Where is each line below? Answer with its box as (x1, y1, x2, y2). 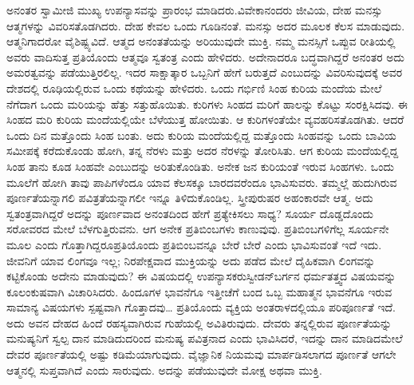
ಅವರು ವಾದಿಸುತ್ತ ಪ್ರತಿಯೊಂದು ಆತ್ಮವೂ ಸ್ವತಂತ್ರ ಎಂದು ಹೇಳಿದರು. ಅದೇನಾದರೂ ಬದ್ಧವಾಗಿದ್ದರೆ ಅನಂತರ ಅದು (6, 48, 404, 65)
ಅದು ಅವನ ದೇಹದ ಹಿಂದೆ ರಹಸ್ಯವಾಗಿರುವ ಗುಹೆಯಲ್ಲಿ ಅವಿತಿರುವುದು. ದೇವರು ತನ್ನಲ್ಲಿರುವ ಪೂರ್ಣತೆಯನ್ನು (6, 314, 392, 331)
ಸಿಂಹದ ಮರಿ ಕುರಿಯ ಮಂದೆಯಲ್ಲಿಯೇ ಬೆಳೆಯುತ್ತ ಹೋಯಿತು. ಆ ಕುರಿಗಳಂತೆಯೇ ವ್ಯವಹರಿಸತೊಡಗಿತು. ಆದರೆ (6, 111, 404, 128)
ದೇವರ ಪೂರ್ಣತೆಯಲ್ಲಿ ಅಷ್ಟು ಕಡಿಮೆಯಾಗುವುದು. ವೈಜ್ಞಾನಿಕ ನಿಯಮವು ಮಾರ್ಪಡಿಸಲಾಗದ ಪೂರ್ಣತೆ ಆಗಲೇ (6, 346, 396, 363)
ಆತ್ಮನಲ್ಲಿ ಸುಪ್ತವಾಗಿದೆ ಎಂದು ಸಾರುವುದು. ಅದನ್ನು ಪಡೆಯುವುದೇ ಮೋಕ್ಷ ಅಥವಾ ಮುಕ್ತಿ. (6, 361, 322, 378)
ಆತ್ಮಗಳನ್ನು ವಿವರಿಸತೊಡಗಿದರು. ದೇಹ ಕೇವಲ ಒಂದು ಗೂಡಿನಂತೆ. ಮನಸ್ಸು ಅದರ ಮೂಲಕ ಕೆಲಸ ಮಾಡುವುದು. (6, 17, 405, 34)
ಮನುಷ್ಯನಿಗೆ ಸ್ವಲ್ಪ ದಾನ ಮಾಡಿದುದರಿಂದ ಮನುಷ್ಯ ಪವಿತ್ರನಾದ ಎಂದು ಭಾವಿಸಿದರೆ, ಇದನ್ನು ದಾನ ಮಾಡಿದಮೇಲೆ (6, 330, 403, 347)
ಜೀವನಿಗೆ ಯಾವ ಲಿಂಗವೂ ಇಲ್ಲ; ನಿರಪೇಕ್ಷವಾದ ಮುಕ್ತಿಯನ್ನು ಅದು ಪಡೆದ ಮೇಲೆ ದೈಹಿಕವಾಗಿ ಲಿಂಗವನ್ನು (6, 252, 376, 268)
